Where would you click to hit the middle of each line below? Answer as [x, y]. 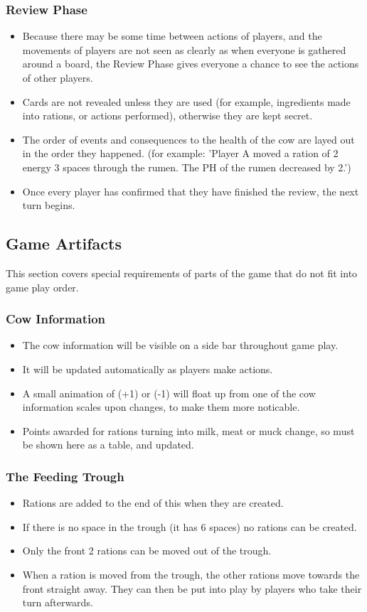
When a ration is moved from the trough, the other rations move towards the [191, 574]
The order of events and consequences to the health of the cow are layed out [188, 139]
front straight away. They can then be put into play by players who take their [192, 588]
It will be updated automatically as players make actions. [148, 369]
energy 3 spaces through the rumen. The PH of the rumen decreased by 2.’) [187, 167]
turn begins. [49, 205]
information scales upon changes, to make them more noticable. [161, 407]
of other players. [58, 77]
